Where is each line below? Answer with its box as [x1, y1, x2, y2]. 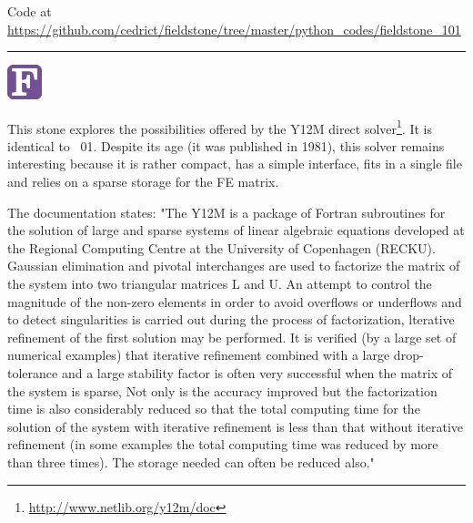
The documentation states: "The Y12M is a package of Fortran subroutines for [7, 202, 446, 221]
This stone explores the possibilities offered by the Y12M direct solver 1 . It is [7, 116, 433, 138]
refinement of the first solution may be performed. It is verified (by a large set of [7, 327, 457, 346]
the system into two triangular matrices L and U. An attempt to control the [7, 273, 432, 292]
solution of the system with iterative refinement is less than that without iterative [7, 416, 464, 436]
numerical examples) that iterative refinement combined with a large [7, 345, 390, 364]
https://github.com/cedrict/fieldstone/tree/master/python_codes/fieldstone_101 [7, 19, 461, 38]
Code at [7, 2, 52, 20]
